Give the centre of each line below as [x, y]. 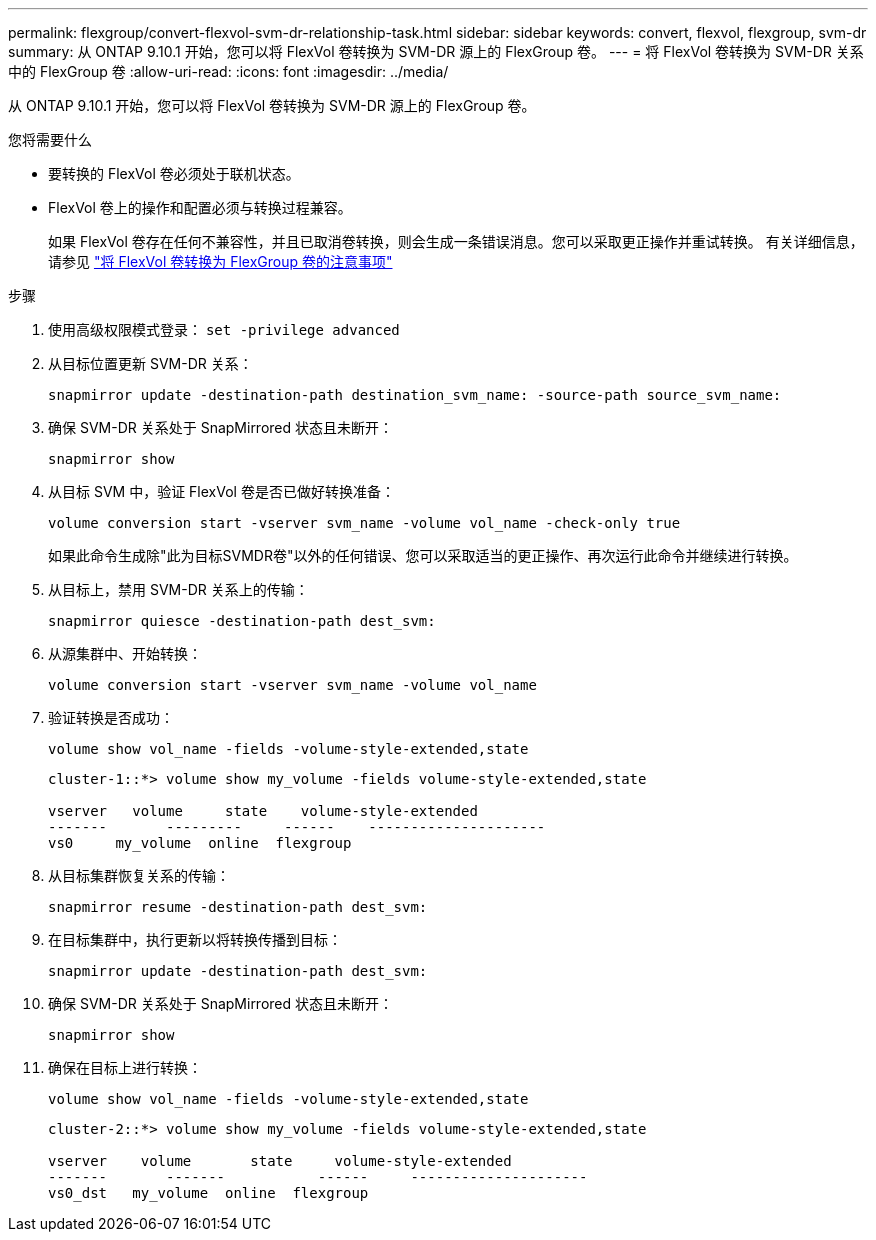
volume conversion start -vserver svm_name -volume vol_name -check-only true [364, 523]
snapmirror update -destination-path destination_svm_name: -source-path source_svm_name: [415, 395]
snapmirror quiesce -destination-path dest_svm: [242, 621]
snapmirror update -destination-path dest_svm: [238, 971]
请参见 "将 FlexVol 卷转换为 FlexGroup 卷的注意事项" [220, 261]
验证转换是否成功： [111, 717]
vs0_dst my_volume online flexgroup [208, 1193]
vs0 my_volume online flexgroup [200, 843]
